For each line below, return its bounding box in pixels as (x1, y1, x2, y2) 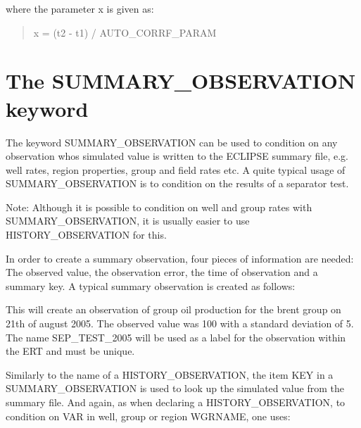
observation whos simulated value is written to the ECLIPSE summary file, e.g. (6, 149, 348, 163)
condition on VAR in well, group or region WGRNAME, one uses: (6, 408, 291, 423)
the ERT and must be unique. (6, 344, 135, 358)
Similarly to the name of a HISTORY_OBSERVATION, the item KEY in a (6, 367, 334, 382)
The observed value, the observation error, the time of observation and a (6, 265, 318, 279)
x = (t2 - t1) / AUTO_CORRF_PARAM (33, 25, 217, 39)
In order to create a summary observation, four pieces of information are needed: (6, 251, 354, 265)
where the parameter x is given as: (6, 1, 154, 15)
